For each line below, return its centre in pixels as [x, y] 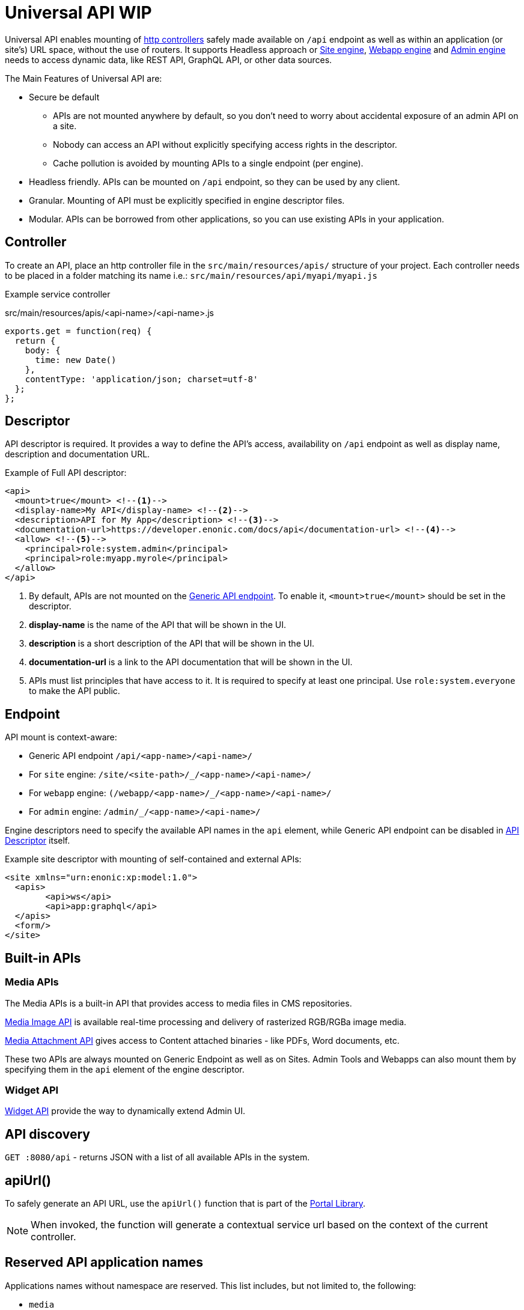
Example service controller [58, 294]
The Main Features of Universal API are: [84, 78]
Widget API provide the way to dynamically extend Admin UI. [125, 1111]
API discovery [47, 1134]
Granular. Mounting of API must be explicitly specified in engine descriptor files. [187, 200]
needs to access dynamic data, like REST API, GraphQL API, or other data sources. [169, 59]
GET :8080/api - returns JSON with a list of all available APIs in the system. [157, 1157]
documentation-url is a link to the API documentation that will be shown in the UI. [191, 662]
